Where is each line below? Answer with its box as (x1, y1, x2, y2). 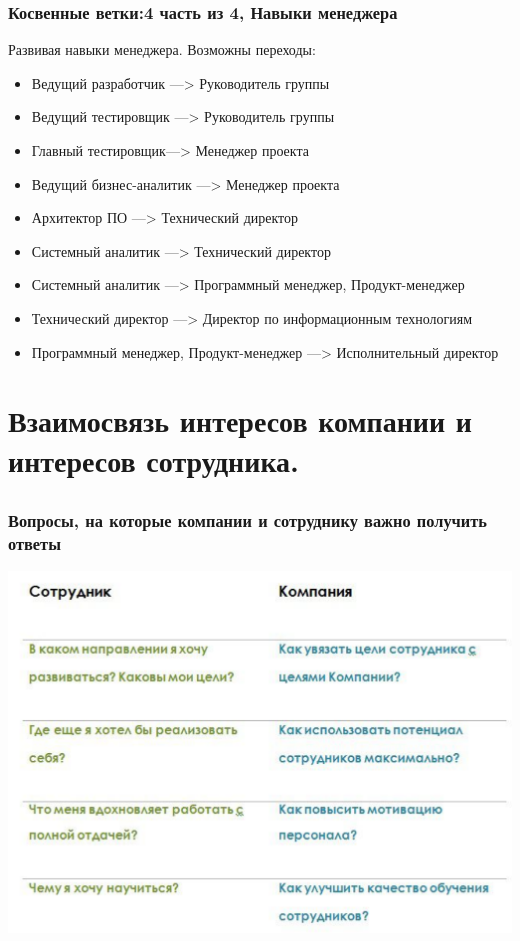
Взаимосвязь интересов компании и (8, 400, 472, 441)
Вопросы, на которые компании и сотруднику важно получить (8, 508, 487, 533)
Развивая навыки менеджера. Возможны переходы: (8, 39, 316, 60)
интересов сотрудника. (8, 439, 300, 480)
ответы (8, 531, 61, 556)
